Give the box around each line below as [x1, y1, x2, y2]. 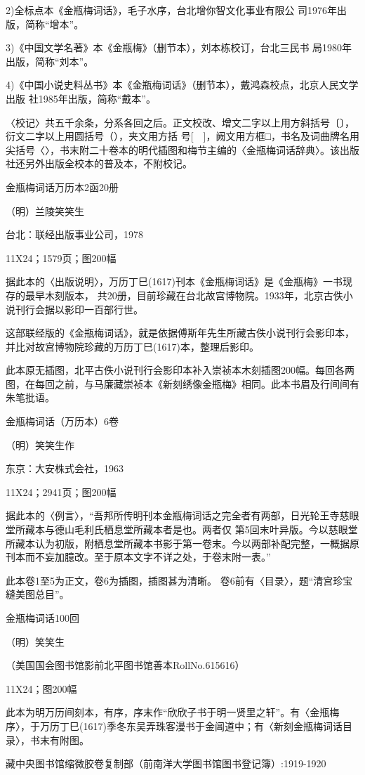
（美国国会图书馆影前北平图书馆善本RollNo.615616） [6, 658, 245, 672]
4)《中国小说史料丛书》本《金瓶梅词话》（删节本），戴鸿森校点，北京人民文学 [6, 77, 359, 92]
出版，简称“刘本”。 [6, 53, 94, 68]
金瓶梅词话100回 [6, 611, 79, 625]
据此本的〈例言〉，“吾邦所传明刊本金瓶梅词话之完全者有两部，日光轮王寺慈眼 [6, 508, 359, 523]
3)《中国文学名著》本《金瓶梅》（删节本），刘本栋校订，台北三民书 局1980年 [6, 40, 352, 55]
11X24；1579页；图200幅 [6, 250, 117, 265]
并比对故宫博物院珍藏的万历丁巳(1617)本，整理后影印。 [6, 339, 259, 353]
